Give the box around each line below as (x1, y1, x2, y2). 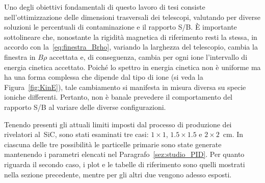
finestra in (4, 51, 36, 62)
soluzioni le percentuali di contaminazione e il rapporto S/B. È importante (4, 21, 237, 32)
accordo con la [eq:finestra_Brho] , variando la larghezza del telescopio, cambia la (4, 41, 258, 52)
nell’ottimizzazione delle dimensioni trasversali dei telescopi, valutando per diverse (4, 11, 260, 22)
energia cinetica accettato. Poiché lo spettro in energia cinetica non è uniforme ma (4, 61, 261, 72)
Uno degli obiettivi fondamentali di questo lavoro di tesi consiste (4, 2, 205, 12)
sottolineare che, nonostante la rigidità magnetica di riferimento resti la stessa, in (4, 31, 257, 42)
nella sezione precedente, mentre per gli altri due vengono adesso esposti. (4, 169, 232, 179)
